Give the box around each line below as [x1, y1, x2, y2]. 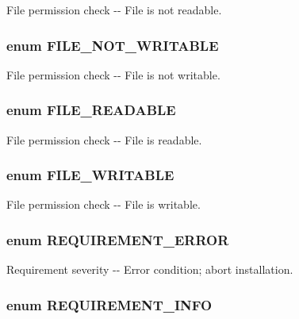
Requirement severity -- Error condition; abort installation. [6, 261, 293, 278]
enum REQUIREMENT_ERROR [6, 229, 229, 249]
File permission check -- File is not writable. [6, 66, 220, 83]
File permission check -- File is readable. [6, 131, 202, 148]
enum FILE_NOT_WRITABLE [6, 35, 219, 55]
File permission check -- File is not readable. [6, 2, 222, 17]
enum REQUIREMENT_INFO [6, 294, 213, 314]
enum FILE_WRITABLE [6, 165, 174, 185]
